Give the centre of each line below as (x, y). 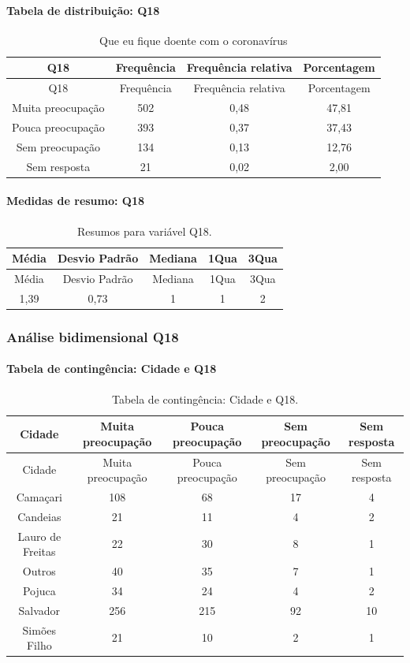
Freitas (39, 551)
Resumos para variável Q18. (145, 231)
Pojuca (39, 590)
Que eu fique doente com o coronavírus (194, 40)
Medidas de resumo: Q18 (76, 201)
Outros (39, 571)
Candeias (39, 516)
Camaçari (39, 496)
